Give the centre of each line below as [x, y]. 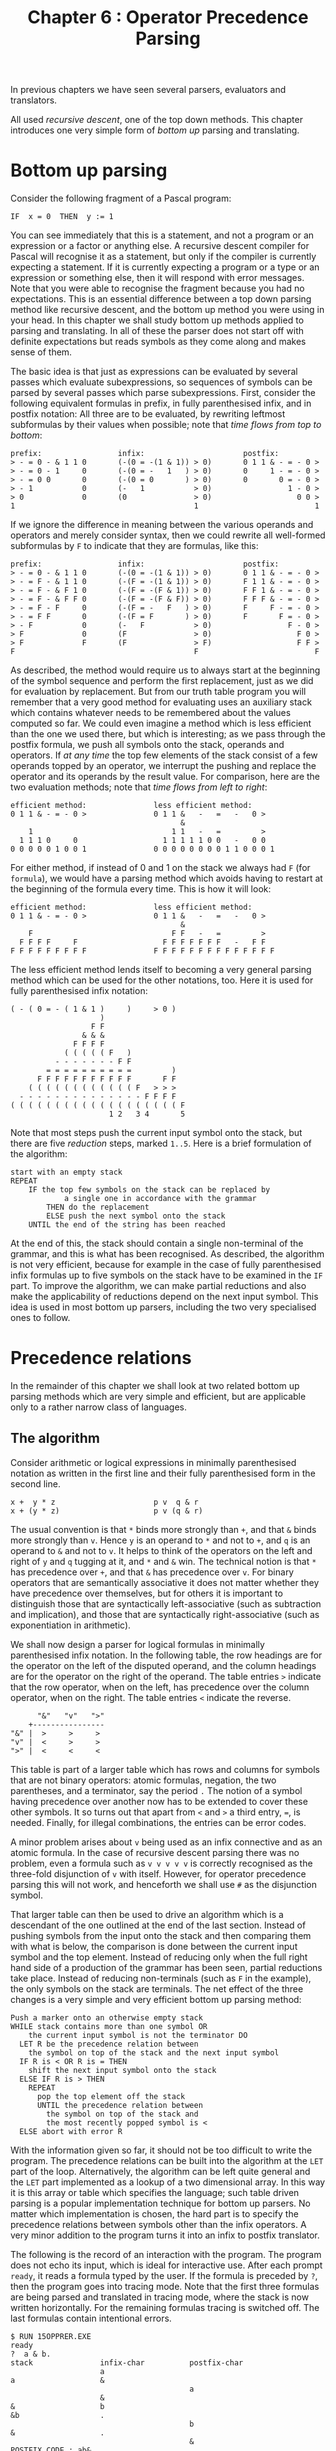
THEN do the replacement [98, 1207]
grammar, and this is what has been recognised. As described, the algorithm [167, 1254]
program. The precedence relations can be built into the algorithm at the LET [167, 2160]
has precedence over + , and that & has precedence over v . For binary [152, 1572]
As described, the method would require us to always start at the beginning [165, 670]
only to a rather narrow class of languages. [98, 1407]
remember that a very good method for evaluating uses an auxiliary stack [161, 702]
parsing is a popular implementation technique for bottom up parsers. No [160, 2203]
